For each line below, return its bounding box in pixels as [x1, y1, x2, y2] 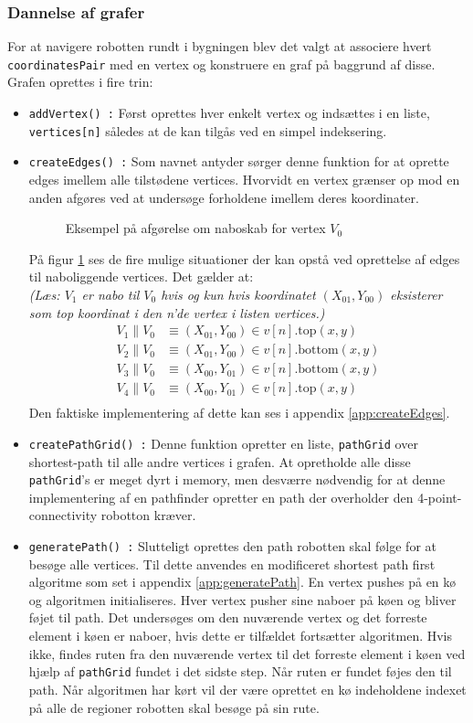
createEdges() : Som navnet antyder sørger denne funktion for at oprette [28, 152, 449, 171]
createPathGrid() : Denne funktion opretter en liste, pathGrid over [28, 433, 418, 452]
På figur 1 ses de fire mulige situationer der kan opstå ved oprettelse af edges [28, 249, 460, 268]
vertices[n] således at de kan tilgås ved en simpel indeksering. [28, 121, 387, 140]
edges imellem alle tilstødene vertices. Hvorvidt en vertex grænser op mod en [28, 170, 460, 189]
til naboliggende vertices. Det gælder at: [28, 267, 254, 286]
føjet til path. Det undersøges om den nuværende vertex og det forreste [28, 608, 427, 627]
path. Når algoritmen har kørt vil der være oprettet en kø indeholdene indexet [28, 679, 467, 698]
